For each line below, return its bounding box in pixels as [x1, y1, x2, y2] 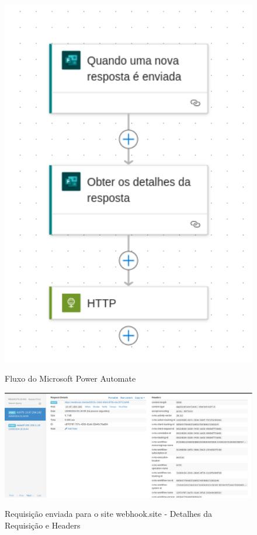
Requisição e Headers [5, 519, 81, 531]
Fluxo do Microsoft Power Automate [5, 372, 136, 385]
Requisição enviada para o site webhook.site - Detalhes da [5, 507, 212, 520]
